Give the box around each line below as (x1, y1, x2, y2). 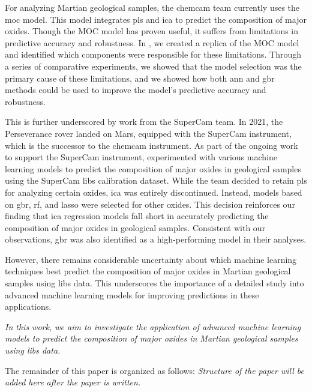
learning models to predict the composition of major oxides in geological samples (5, 162, 301, 175)
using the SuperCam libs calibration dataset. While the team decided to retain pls (5, 174, 307, 187)
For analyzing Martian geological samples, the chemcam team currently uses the (5, 1, 300, 13)
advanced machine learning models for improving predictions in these (5, 288, 259, 301)
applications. (5, 300, 52, 313)
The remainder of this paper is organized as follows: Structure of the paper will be (5, 364, 305, 376)
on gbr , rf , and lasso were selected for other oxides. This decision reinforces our (5, 198, 295, 210)
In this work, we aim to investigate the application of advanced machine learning (5, 320, 301, 333)
